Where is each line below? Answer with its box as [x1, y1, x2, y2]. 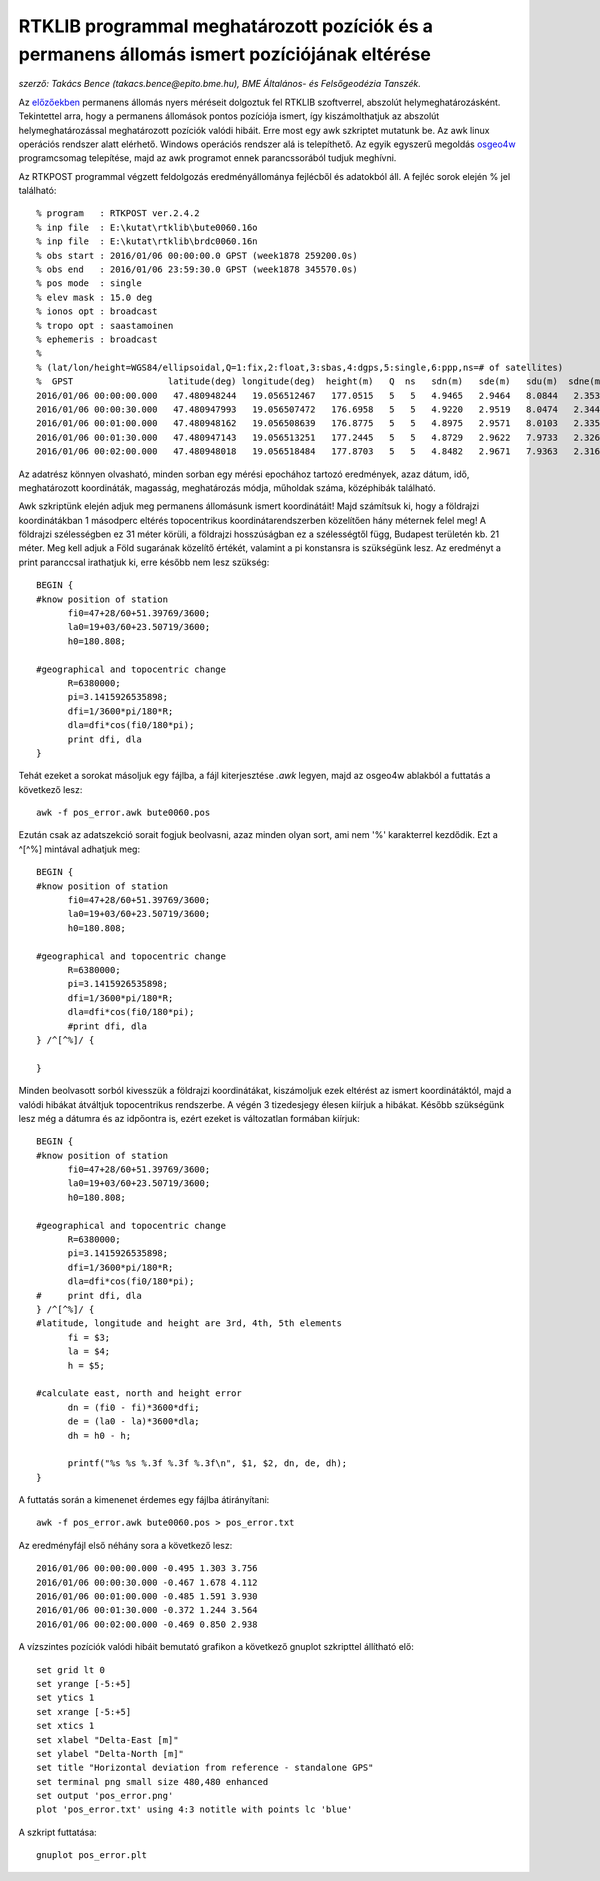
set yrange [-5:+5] [36, 1678, 132, 1689]
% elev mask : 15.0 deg [36, 291, 153, 303]
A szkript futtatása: [18, 1826, 97, 1838]
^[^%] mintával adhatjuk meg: [18, 843, 140, 855]
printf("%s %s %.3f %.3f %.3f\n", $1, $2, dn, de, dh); [67, 1458, 348, 1469]
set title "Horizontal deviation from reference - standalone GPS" [36, 1762, 374, 1774]
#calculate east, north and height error [36, 1388, 242, 1399]
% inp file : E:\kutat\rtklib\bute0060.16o [36, 221, 259, 233]
